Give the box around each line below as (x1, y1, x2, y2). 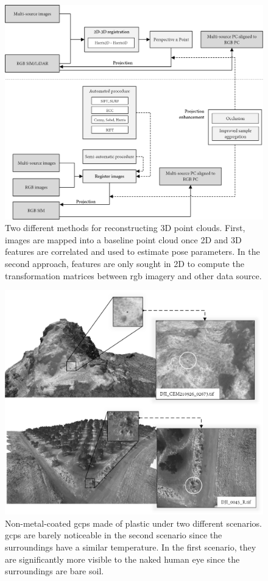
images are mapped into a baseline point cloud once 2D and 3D (5, 233, 242, 246)
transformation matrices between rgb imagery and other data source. (5, 269, 262, 282)
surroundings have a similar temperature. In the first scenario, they (5, 540, 256, 553)
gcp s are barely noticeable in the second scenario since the (5, 529, 222, 541)
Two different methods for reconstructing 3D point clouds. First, (5, 221, 245, 234)
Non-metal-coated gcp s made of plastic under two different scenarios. (5, 516, 262, 529)
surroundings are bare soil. (5, 565, 104, 577)
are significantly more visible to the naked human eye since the (5, 552, 240, 565)
